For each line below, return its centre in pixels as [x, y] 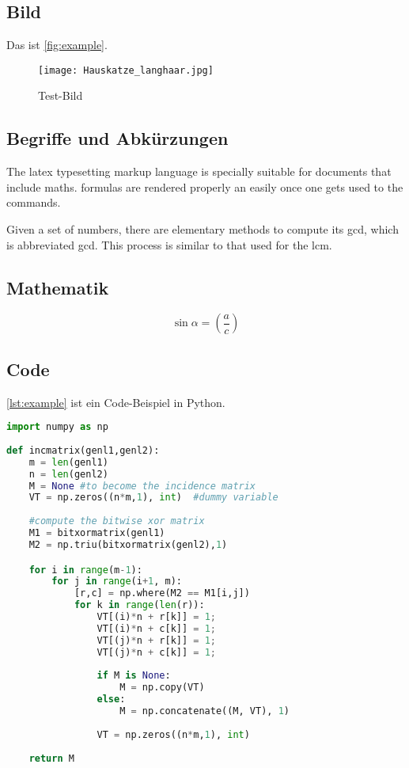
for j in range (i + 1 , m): [117, 582]
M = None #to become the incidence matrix [142, 486]
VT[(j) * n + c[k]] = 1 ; [156, 652]
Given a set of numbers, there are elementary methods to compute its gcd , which [203, 229]
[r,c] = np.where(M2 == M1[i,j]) [162, 593]
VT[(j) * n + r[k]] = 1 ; [156, 640]
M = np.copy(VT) [162, 688]
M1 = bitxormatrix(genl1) [97, 533]
